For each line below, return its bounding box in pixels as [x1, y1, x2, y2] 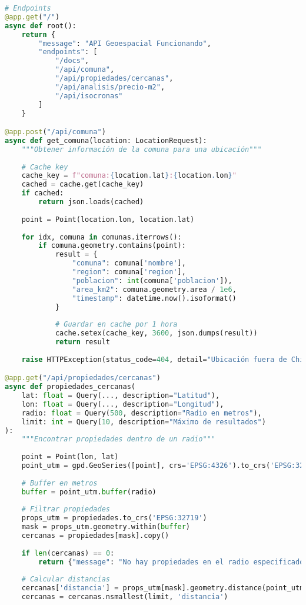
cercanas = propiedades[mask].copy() [21, 531, 169, 540]
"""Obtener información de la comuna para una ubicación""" [21, 145, 262, 154]
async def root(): [5, 21, 76, 30]
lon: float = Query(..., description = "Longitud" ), [21, 400, 224, 408]
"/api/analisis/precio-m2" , [55, 82, 165, 91]
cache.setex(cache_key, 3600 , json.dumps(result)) [55, 329, 258, 338]
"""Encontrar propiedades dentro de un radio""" [21, 435, 215, 444]
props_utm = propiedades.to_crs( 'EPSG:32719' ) [21, 514, 207, 523]
